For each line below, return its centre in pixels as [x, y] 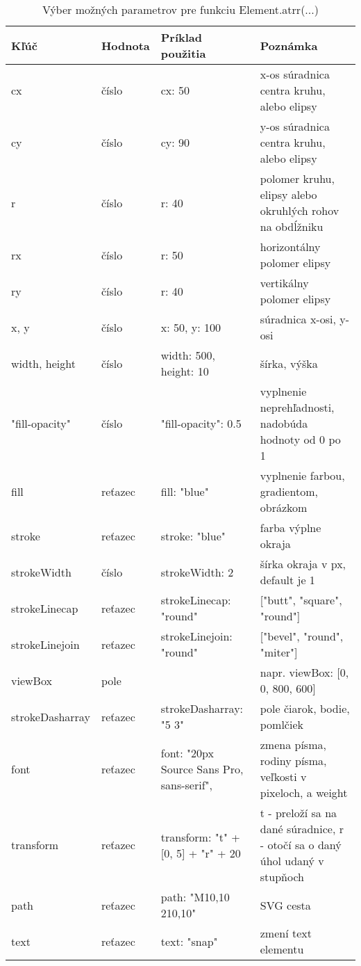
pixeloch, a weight [304, 792]
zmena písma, [293, 744]
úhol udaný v [292, 861]
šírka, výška [289, 363]
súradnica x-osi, [298, 319]
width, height [43, 363]
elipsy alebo [288, 194]
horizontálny [290, 247]
